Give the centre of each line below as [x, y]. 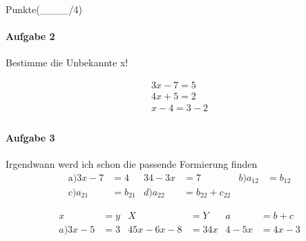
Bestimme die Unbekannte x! [67, 62]
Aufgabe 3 [30, 137]
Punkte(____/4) [44, 9]
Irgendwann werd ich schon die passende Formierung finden [132, 163]
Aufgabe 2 [30, 36]
